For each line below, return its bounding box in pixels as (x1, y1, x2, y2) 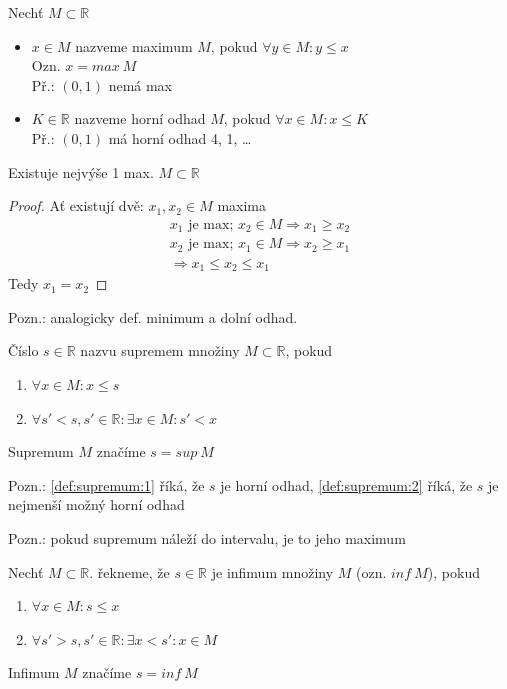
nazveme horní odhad (74, 108, 206, 129)
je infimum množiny (211, 561, 334, 582)
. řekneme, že (89, 561, 170, 582)
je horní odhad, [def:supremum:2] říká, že (220, 474, 473, 495)
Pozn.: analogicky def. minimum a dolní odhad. (8, 306, 298, 327)
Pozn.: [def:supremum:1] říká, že (8, 474, 205, 495)
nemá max (108, 74, 173, 95)
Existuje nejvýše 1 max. (8, 161, 154, 182)
